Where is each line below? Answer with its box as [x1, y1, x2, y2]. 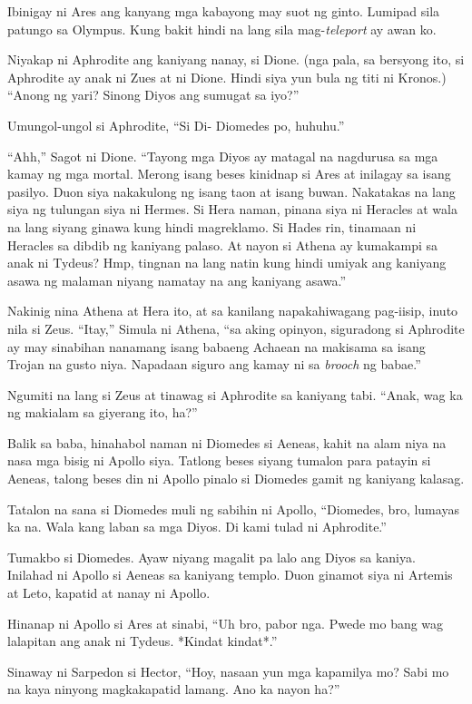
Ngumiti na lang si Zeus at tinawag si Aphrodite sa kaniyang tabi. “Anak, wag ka [7, 385, 463, 404]
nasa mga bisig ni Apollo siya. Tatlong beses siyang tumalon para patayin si [7, 451, 431, 470]
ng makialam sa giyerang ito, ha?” [7, 403, 198, 422]
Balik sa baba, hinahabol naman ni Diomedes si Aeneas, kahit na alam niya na [7, 433, 447, 452]
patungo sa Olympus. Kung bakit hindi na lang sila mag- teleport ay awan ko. [7, 19, 437, 38]
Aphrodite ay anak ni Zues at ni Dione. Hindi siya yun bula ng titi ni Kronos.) [7, 67, 447, 86]
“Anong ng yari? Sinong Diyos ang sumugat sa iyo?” [7, 85, 300, 104]
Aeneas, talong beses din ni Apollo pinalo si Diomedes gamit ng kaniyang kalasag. [7, 469, 465, 488]
